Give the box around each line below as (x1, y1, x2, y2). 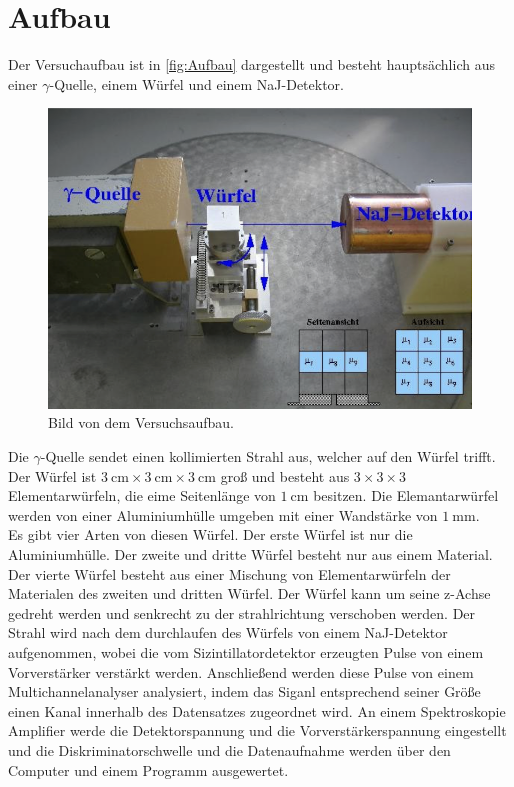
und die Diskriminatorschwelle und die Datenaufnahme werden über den (8, 739, 451, 760)
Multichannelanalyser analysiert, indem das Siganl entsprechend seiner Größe (8, 681, 481, 702)
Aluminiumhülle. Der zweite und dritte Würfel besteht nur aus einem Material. (8, 544, 493, 565)
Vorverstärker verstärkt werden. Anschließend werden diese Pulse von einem (8, 661, 474, 682)
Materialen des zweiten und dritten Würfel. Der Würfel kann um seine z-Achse (8, 583, 491, 604)
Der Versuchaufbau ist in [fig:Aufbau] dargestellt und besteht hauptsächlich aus (8, 54, 495, 75)
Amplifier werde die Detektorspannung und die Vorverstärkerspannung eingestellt (8, 720, 507, 741)
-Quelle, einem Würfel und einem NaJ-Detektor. (49, 73, 344, 94)
